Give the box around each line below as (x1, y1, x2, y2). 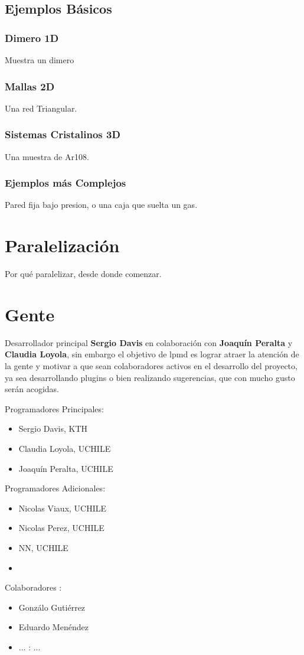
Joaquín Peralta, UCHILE (18, 462, 113, 474)
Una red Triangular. (5, 102, 77, 114)
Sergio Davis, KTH (18, 422, 87, 435)
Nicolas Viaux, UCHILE (18, 501, 107, 514)
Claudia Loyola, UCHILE (18, 442, 111, 455)
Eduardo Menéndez (18, 621, 89, 633)
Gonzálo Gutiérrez (18, 601, 86, 613)
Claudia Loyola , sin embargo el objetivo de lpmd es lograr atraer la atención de (5, 348, 299, 360)
